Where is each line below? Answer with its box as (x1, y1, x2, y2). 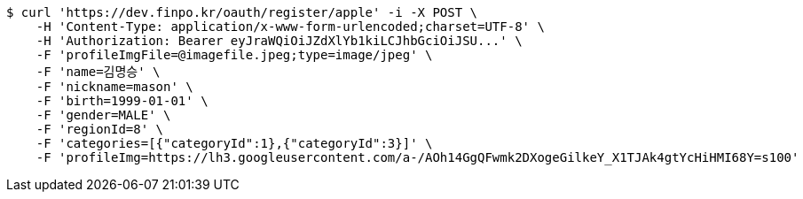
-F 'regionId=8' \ (35, 122, 164, 136)
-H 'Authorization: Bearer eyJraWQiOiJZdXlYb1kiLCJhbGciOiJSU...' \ (35, 34, 523, 48)
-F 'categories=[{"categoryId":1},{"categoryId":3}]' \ (35, 136, 433, 150)
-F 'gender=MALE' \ (35, 108, 171, 122)
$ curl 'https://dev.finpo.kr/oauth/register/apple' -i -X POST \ (6, 5, 478, 19)
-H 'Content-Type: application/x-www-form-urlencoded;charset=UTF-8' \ (35, 19, 545, 34)
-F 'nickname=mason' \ (35, 80, 193, 94)
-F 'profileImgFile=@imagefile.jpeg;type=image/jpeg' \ (35, 48, 433, 62)
